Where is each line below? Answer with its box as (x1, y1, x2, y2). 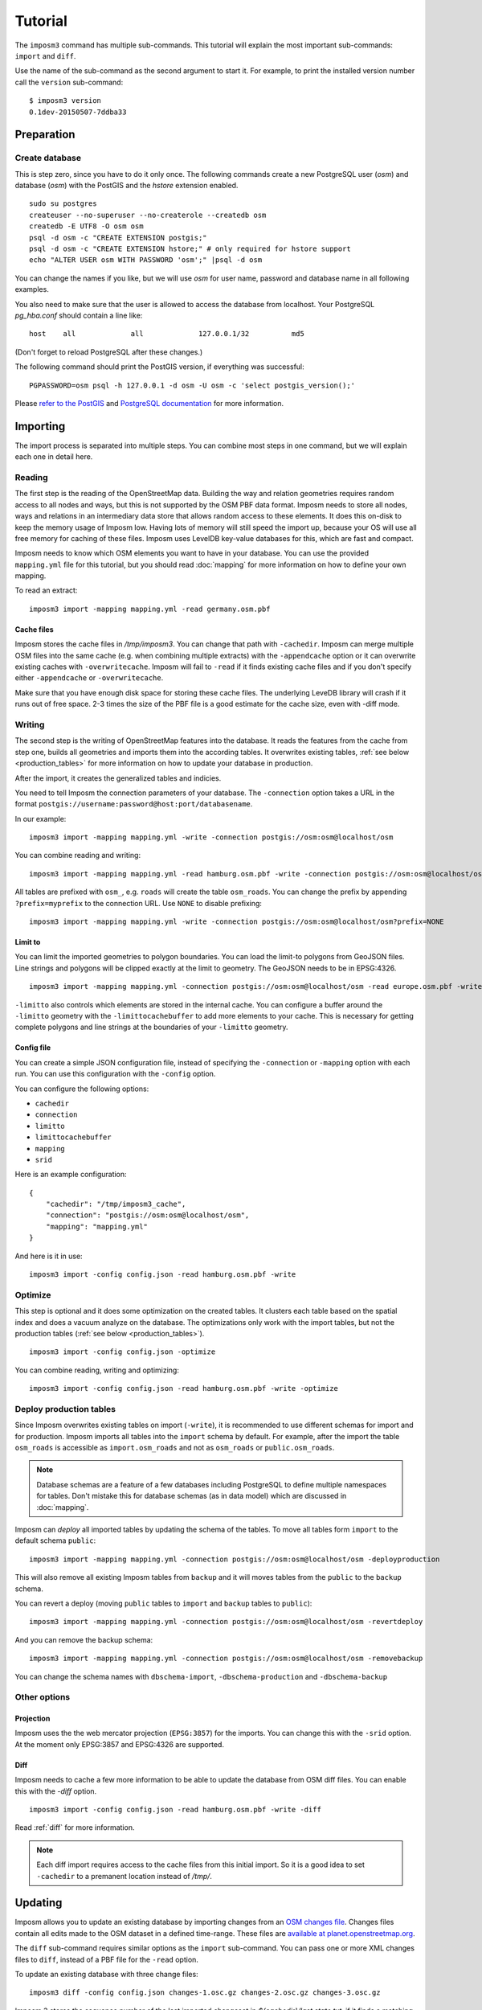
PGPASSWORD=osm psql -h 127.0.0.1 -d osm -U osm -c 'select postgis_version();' (29, 380, 356, 390)
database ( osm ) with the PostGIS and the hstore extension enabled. (14, 181, 239, 191)
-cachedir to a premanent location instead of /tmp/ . (36, 1871, 213, 1881)
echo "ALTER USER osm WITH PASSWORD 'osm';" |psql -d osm (29, 256, 263, 265)
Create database (14, 153, 82, 164)
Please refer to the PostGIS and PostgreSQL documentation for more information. (14, 398, 284, 408)
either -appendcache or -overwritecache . (14, 673, 164, 683)
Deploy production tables (14, 1403, 116, 1414)
